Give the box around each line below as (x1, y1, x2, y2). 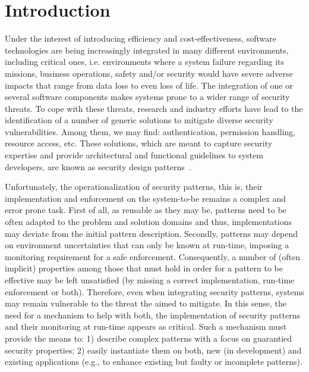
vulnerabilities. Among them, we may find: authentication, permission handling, (5, 125, 296, 137)
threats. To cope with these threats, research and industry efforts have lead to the (5, 102, 303, 114)
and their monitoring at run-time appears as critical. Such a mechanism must (5, 320, 287, 333)
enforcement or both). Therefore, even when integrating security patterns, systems (5, 285, 304, 298)
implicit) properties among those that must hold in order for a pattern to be (5, 262, 283, 274)
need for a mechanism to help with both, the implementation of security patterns (5, 308, 300, 321)
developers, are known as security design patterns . (5, 160, 191, 173)
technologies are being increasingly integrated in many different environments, (5, 43, 289, 56)
